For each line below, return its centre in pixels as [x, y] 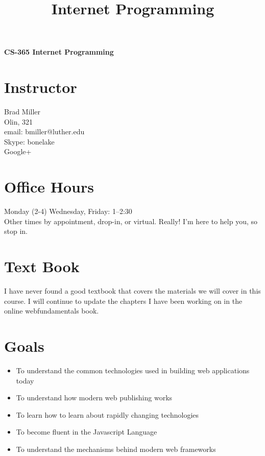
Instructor [41, 87]
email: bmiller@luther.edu [44, 131]
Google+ [18, 151]
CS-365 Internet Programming [59, 52]
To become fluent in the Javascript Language [87, 432]
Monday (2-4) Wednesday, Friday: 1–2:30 [68, 211]
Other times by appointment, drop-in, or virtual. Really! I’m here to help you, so [131, 221]
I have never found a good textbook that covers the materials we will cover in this [132, 291]
